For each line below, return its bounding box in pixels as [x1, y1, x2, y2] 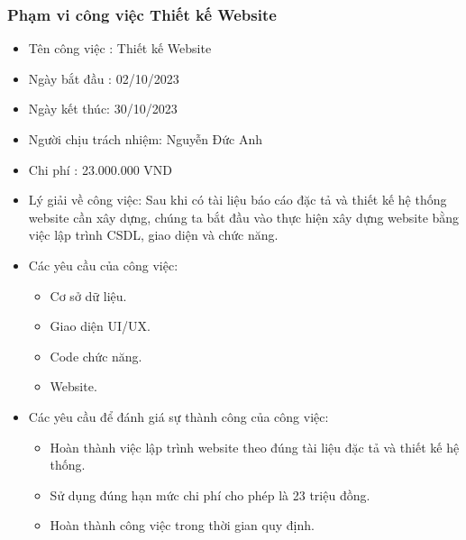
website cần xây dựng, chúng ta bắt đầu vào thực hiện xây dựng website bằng [28, 207, 460, 226]
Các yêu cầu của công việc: [28, 255, 178, 274]
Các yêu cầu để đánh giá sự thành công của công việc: [28, 407, 329, 426]
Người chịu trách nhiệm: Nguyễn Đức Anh [28, 130, 263, 148]
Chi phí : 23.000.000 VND [28, 160, 173, 178]
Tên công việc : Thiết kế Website [28, 39, 212, 58]
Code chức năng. [50, 346, 142, 365]
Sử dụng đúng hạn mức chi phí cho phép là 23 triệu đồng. [50, 485, 370, 504]
